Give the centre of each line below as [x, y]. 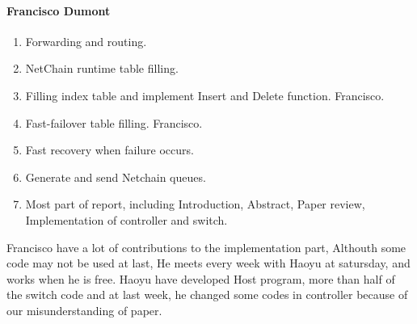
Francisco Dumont [59, 10]
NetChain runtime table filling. [102, 68]
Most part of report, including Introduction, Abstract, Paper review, [195, 204]
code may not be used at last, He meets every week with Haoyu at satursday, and [208, 263]
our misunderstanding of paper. [84, 310]
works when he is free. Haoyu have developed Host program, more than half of [201, 278]
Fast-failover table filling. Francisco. [114, 122]
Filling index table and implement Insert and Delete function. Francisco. [205, 95]
